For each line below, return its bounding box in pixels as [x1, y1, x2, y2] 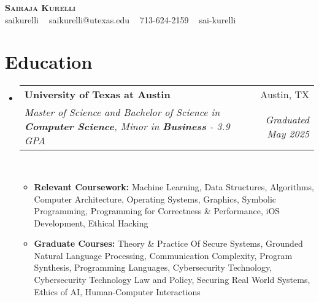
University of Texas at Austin [24, 87, 171, 102]
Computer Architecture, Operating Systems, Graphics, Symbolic [34, 192, 277, 205]
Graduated [265, 112, 309, 126]
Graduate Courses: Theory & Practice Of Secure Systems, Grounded [34, 237, 303, 250]
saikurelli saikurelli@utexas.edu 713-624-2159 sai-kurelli [5, 13, 236, 26]
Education [5, 49, 93, 74]
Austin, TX [260, 87, 309, 102]
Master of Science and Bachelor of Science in [24, 105, 220, 120]
